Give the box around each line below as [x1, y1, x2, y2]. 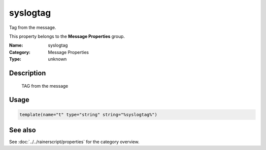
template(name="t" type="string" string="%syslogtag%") [19, 112, 158, 117]
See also [9, 125, 36, 134]
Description [9, 69, 46, 77]
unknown [48, 56, 67, 62]
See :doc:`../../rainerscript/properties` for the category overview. [9, 139, 140, 145]
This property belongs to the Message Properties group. [9, 33, 125, 39]
